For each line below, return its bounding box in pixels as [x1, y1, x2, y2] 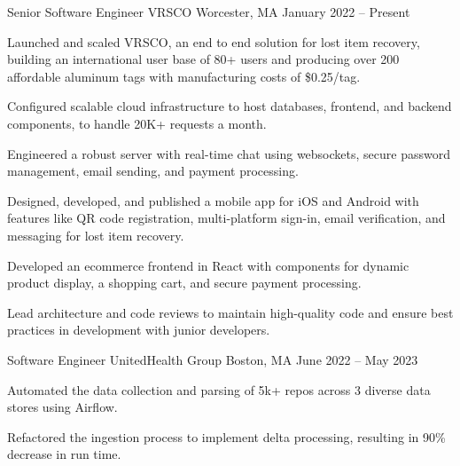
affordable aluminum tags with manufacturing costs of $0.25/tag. [7, 67, 361, 85]
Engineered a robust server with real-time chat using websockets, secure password [7, 144, 450, 162]
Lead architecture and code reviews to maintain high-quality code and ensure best [7, 303, 454, 321]
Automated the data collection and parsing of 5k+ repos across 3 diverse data [7, 380, 431, 399]
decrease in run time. [7, 445, 121, 463]
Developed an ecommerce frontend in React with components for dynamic [7, 256, 409, 274]
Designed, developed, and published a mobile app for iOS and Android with [7, 191, 419, 209]
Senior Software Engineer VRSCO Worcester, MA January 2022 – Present [7, 3, 410, 20]
